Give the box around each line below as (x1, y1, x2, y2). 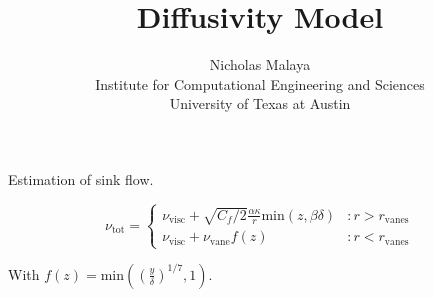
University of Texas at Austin (169, 93, 351, 114)
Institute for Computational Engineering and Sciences (95, 73, 425, 94)
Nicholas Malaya (209, 54, 311, 75)
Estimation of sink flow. (8, 168, 154, 189)
